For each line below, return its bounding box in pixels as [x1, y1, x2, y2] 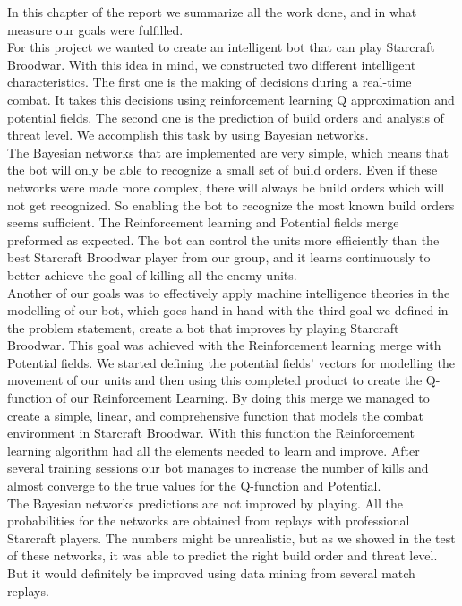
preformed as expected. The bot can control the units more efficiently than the [7, 230, 440, 249]
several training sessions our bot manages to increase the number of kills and [7, 458, 429, 477]
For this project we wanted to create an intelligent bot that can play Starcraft [7, 38, 435, 56]
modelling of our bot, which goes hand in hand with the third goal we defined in [7, 301, 449, 320]
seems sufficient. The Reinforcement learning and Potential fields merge [7, 213, 399, 232]
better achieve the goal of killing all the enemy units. [7, 265, 297, 284]
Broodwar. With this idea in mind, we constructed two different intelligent [7, 55, 416, 73]
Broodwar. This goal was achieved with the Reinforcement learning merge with [7, 336, 441, 354]
